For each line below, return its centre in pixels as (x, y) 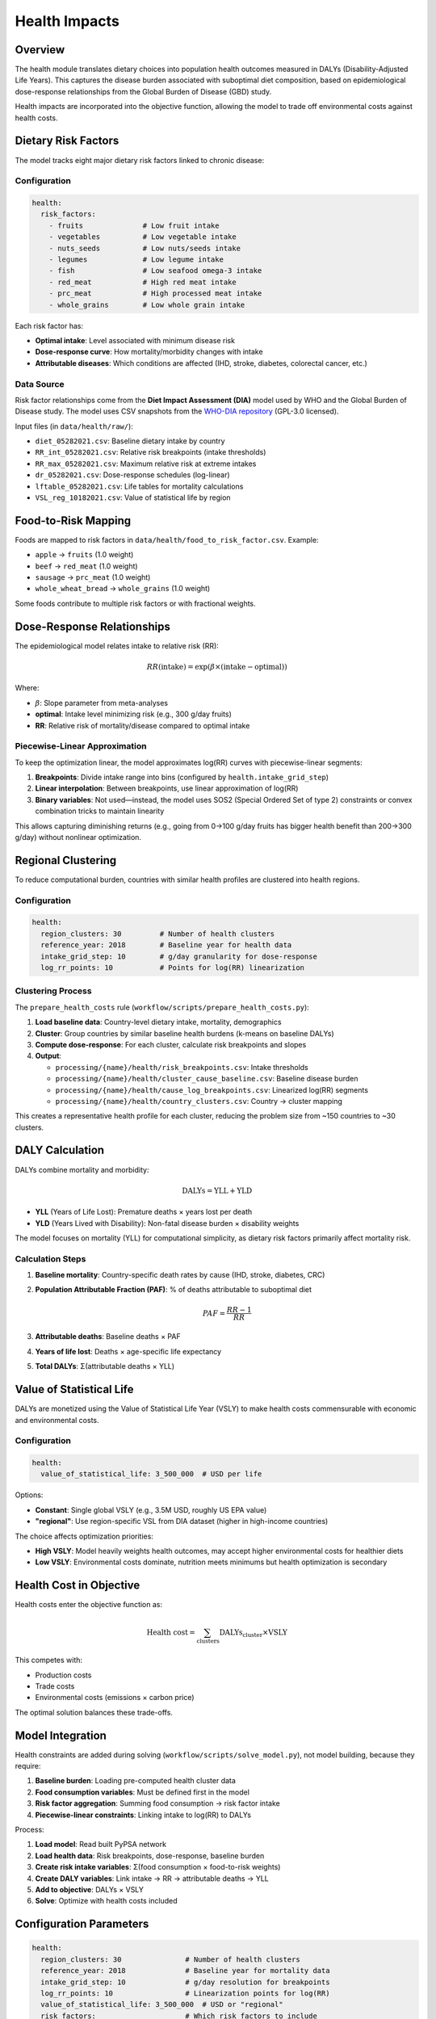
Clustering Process (53, 991)
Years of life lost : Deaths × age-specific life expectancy (128, 1351)
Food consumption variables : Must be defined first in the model (143, 1792)
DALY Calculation (60, 1150)
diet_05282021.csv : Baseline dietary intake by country (130, 441)
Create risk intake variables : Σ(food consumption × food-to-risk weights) (158, 1867)
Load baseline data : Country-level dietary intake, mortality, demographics (158, 1022)
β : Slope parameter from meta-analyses (102, 703)
